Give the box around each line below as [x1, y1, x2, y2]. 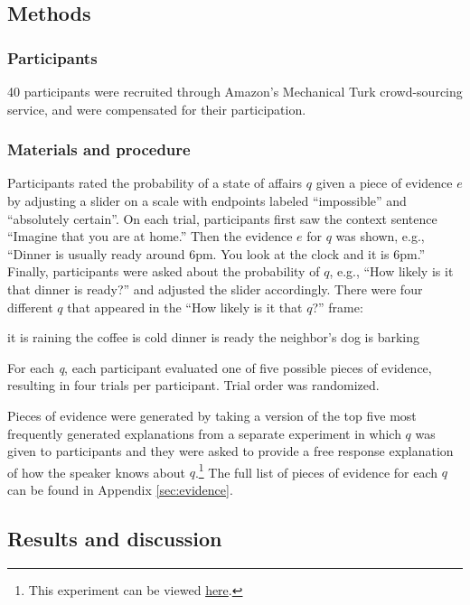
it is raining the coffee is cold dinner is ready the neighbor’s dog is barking [7, 328, 419, 347]
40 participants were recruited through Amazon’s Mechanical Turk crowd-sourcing [7, 82, 463, 100]
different [7, 297, 53, 316]
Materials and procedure [7, 138, 191, 161]
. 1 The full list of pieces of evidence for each [194, 460, 438, 481]
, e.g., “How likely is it [329, 262, 454, 281]
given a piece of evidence [315, 173, 453, 192]
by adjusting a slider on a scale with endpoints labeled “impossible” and [7, 191, 407, 209]
